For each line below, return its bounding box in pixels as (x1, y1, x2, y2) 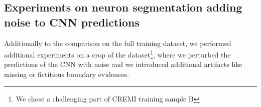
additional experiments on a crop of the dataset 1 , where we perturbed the (4, 48, 231, 59)
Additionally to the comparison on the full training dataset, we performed (4, 37, 231, 48)
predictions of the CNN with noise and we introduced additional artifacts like (4, 59, 242, 69)
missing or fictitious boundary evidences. (4, 69, 129, 79)
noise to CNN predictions (4, 14, 140, 29)
